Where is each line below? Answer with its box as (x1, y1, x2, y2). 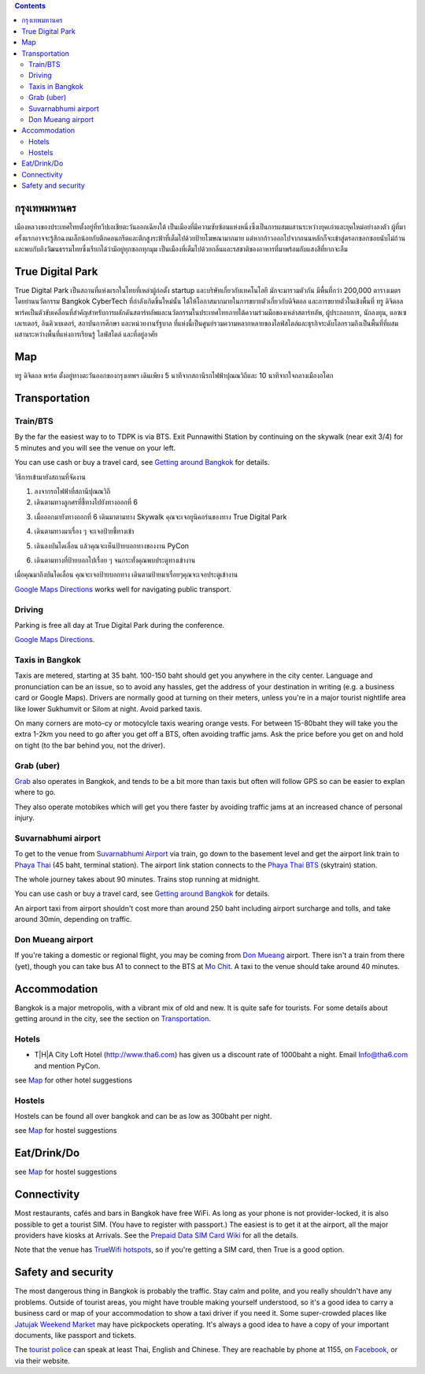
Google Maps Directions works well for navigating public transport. (14, 584, 231, 594)
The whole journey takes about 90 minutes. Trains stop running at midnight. (14, 875, 261, 884)
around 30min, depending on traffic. (14, 915, 132, 924)
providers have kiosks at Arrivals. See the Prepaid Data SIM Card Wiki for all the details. (14, 1231, 299, 1240)
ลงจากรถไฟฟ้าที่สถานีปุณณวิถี (34, 487, 111, 496)
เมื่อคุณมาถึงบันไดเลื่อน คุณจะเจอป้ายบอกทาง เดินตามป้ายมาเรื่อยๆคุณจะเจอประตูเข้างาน (14, 570, 238, 579)
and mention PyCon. (34, 1060, 101, 1071)
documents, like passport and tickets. (14, 1330, 137, 1339)
